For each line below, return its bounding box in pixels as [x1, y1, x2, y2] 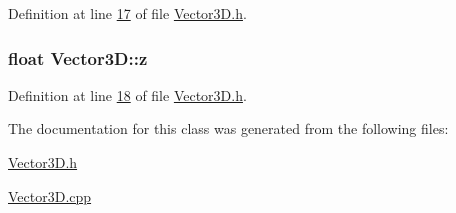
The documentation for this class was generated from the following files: [8, 118, 449, 139]
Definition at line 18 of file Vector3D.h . [8, 84, 247, 105]
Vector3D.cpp [8, 185, 92, 206]
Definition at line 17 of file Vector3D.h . [8, 3, 247, 23]
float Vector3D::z [8, 45, 148, 70]
